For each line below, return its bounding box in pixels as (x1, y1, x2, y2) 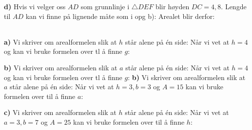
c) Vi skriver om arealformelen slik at (4, 107, 116, 117)
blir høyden (155, 1, 190, 11)
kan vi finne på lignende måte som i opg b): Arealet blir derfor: (25, 11, 215, 21)
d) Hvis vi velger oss (4, 1, 66, 11)
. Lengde (221, 1, 247, 11)
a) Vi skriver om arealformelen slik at (4, 36, 117, 47)
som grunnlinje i (80, 1, 130, 11)
